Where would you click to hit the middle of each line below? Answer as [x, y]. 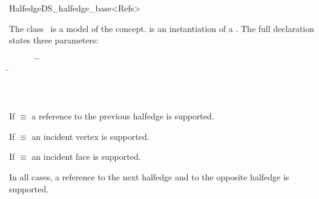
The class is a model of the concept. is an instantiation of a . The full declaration [162, 28]
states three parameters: [54, 40]
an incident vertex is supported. [90, 136]
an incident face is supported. [86, 156]
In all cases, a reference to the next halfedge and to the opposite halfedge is [149, 176]
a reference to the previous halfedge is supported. [123, 116]
